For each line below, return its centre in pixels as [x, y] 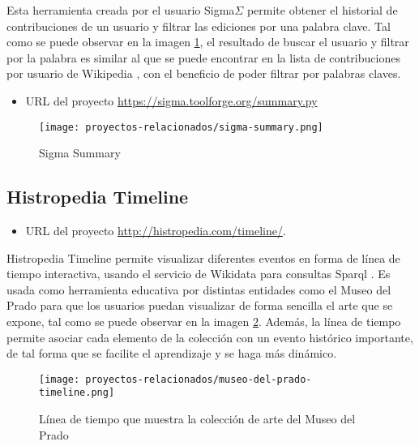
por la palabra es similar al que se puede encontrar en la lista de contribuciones [203, 57]
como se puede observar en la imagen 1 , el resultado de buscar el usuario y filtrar [208, 42]
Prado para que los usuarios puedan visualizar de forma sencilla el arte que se [200, 305]
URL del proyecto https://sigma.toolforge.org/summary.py [171, 100]
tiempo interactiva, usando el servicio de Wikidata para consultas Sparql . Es [199, 274]
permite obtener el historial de [322, 10]
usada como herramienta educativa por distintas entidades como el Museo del [199, 289]
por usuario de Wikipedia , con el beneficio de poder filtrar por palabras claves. [204, 73]
